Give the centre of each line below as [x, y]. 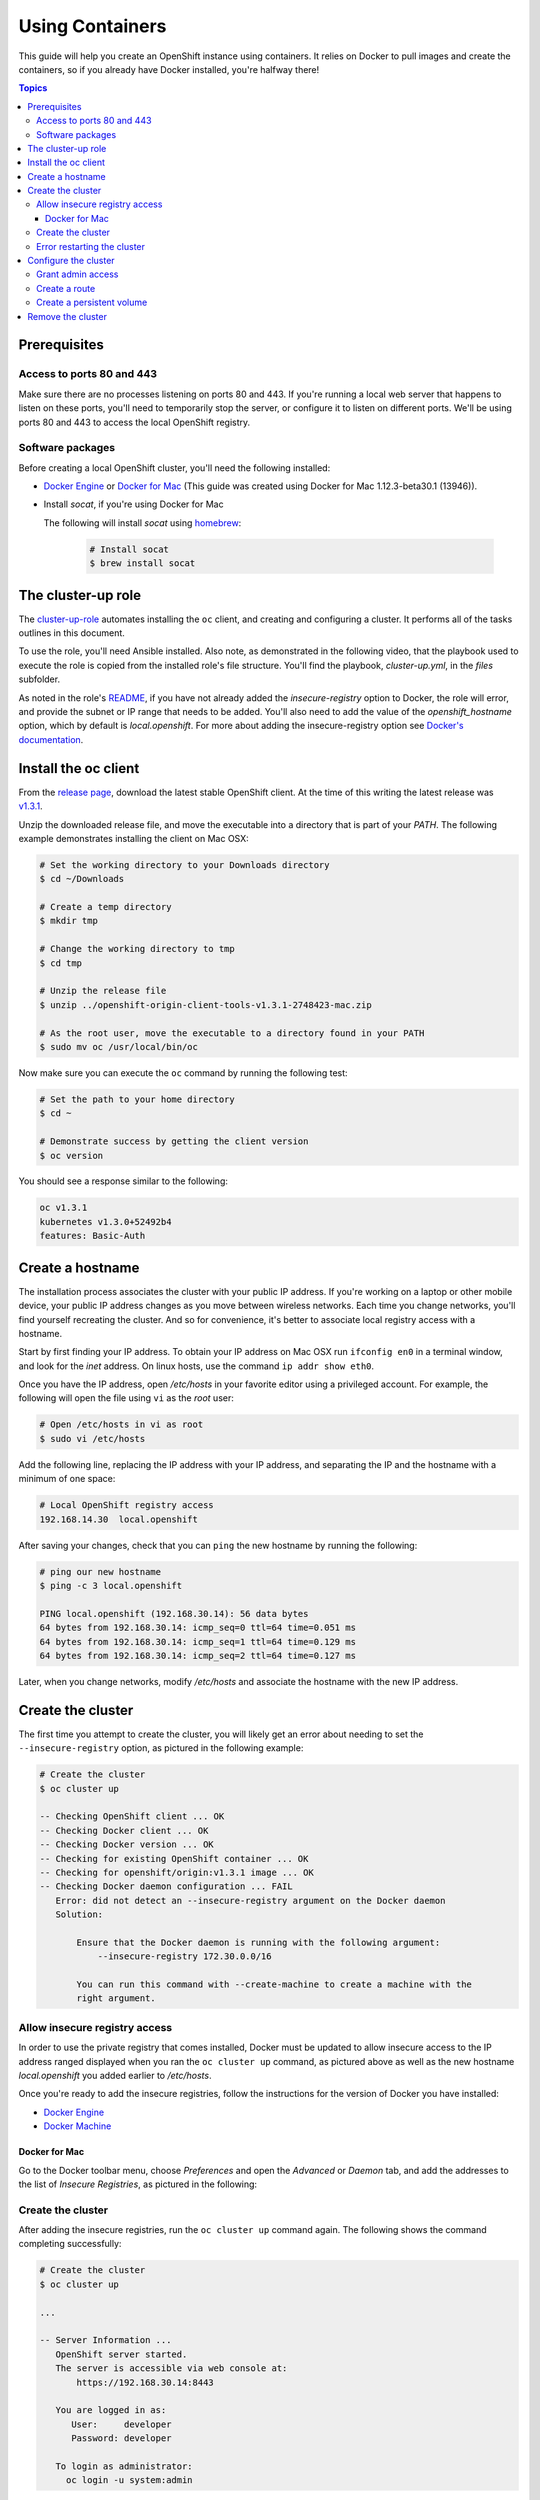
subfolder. [39, 679]
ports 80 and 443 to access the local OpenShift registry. [134, 422]
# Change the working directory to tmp [137, 949]
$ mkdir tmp [69, 921]
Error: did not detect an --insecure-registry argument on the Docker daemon [250, 1900]
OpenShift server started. [121, 2354]
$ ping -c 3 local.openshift [111, 1585]
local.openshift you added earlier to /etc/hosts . [115, 2075]
